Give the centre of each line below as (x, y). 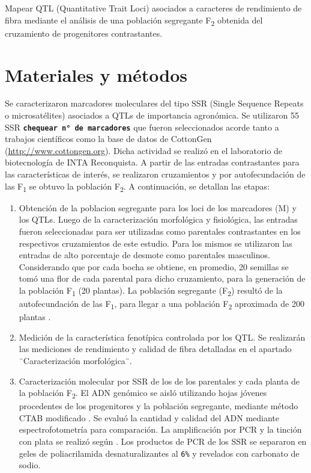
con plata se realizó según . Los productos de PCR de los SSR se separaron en (163, 441)
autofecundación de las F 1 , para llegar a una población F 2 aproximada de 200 (162, 304)
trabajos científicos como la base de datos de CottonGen (108, 139)
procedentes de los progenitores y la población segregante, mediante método (159, 406)
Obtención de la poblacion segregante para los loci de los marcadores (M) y (158, 207)
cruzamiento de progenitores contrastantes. (84, 33)
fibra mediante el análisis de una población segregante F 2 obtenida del (134, 20)
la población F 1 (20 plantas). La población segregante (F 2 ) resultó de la (151, 291)
